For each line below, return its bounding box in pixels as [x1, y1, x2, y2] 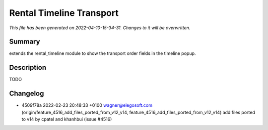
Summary [9, 38, 40, 46]
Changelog [9, 89, 44, 98]
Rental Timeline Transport [9, 7, 119, 18]
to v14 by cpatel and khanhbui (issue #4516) [21, 116, 112, 122]
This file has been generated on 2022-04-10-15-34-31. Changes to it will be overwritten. [9, 25, 191, 31]
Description [9, 63, 47, 72]
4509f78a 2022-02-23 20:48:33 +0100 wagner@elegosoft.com [21, 102, 152, 108]
